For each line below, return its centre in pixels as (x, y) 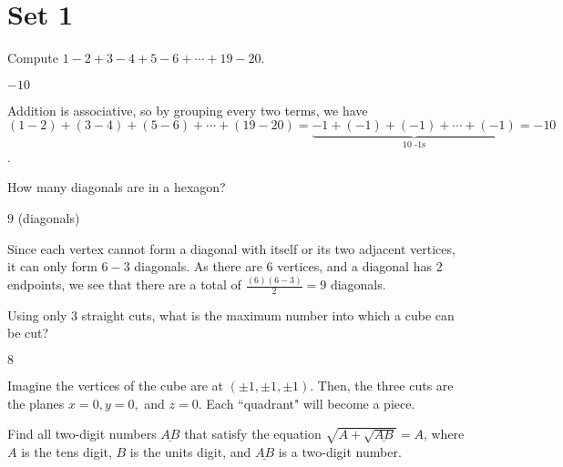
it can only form (52, 266)
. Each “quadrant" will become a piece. (307, 403)
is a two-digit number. (340, 451)
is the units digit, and (190, 451)
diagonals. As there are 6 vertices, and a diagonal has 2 (288, 266)
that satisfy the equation (253, 434)
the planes (36, 403)
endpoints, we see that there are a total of (124, 284)
